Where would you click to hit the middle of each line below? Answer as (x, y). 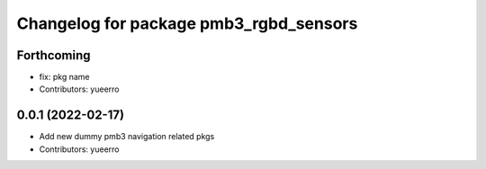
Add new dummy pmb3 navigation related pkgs (127, 137)
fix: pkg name (64, 77)
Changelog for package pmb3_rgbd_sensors (187, 23)
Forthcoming (54, 55)
